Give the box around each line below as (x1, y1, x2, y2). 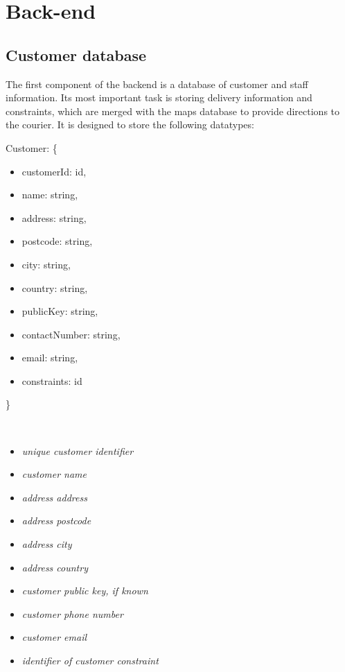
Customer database (6, 44, 147, 65)
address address (21, 490, 87, 504)
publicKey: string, (21, 304, 98, 318)
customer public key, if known (21, 583, 148, 598)
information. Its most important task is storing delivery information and (6, 90, 312, 105)
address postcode (21, 513, 91, 528)
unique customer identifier (21, 443, 134, 458)
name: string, (21, 187, 78, 202)
